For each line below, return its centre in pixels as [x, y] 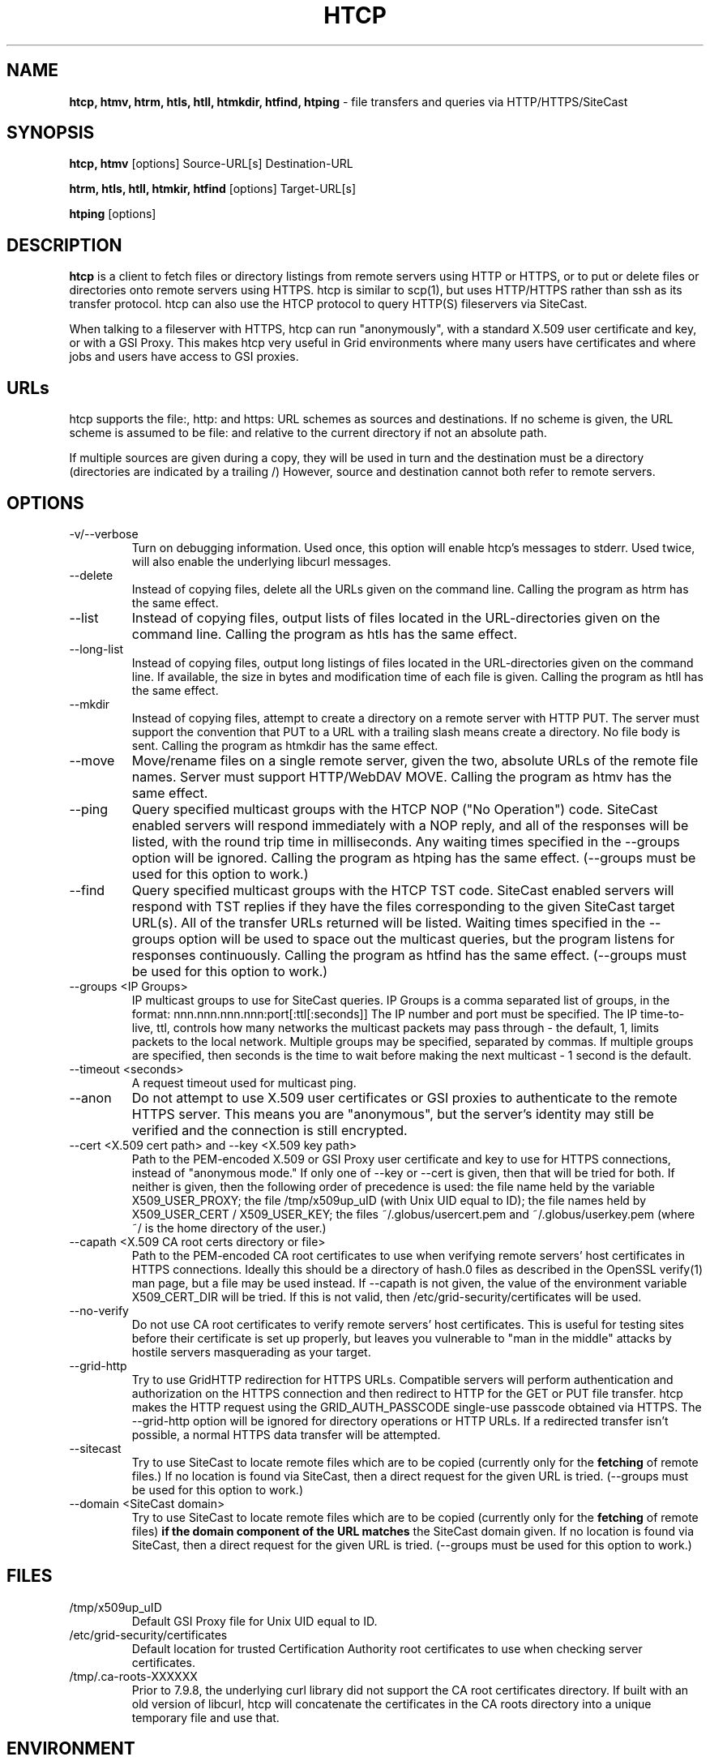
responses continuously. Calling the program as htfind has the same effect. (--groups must [409, 955]
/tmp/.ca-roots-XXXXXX [133, 1676]
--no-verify [99, 1310]
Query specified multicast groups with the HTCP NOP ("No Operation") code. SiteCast [395, 809]
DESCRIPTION [64, 245]
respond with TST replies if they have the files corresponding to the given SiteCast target [403, 906]
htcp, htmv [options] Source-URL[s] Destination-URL [211, 164]
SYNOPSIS [51, 133]
